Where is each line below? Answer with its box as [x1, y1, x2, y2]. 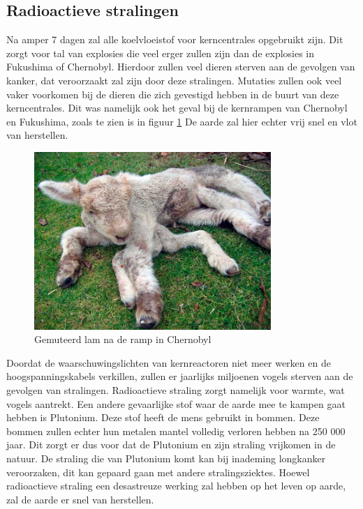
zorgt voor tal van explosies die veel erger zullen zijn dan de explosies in [6, 45, 315, 60]
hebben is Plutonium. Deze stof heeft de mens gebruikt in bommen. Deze [6, 410, 320, 425]
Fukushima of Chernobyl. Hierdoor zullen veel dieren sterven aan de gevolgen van [6, 59, 355, 74]
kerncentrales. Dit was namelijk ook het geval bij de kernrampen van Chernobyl [6, 100, 348, 115]
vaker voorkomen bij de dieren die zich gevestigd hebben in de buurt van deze [6, 86, 339, 101]
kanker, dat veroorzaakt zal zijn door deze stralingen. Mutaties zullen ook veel [6, 73, 342, 87]
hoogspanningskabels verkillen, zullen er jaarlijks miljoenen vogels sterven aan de [6, 369, 353, 383]
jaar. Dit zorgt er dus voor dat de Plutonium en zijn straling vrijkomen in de [6, 437, 336, 452]
